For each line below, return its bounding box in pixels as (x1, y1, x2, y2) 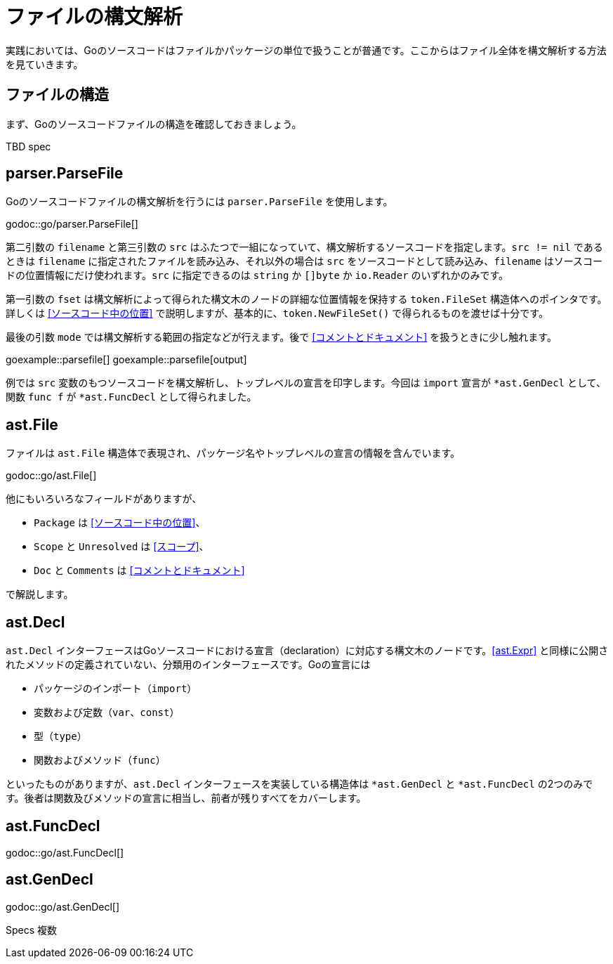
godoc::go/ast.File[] (6, 469, 97, 482)
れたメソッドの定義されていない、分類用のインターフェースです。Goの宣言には (6, 658, 371, 671)
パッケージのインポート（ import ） (34, 682, 197, 695)
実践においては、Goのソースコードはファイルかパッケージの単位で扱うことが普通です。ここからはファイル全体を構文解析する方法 (6, 44, 607, 56)
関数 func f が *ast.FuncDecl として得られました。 (6, 391, 257, 403)
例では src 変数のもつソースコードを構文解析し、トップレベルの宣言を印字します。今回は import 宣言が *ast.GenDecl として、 (6, 377, 606, 389)
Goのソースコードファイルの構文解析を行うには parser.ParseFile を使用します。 (6, 195, 393, 208)
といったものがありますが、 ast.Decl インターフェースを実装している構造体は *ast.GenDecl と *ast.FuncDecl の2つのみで (6, 778, 593, 790)
